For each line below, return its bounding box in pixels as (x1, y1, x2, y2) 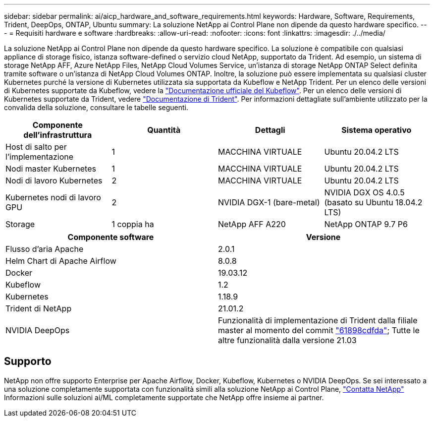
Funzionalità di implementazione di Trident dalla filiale (218, 315, 418, 325)
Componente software (67, 232, 154, 242)
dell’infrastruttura (23, 130, 92, 140)
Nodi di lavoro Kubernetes (5, 176, 103, 185)
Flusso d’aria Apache (5, 244, 84, 254)
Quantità (147, 125, 181, 135)
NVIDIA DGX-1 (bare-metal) (218, 197, 320, 207)
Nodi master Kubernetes (5, 164, 96, 174)
